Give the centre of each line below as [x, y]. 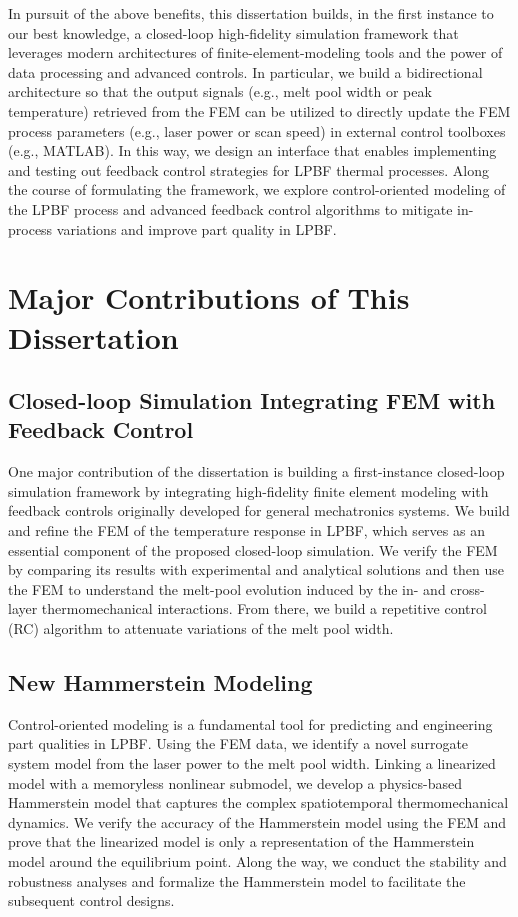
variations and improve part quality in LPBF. [196, 228]
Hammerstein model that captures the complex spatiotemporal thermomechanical [258, 802]
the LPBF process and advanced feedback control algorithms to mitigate [230, 208]
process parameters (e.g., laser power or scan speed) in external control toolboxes [257, 130]
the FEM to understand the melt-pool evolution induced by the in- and [227, 588]
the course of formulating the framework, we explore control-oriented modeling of [257, 189]
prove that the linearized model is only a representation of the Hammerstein [241, 841]
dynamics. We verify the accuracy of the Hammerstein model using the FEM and [257, 821]
